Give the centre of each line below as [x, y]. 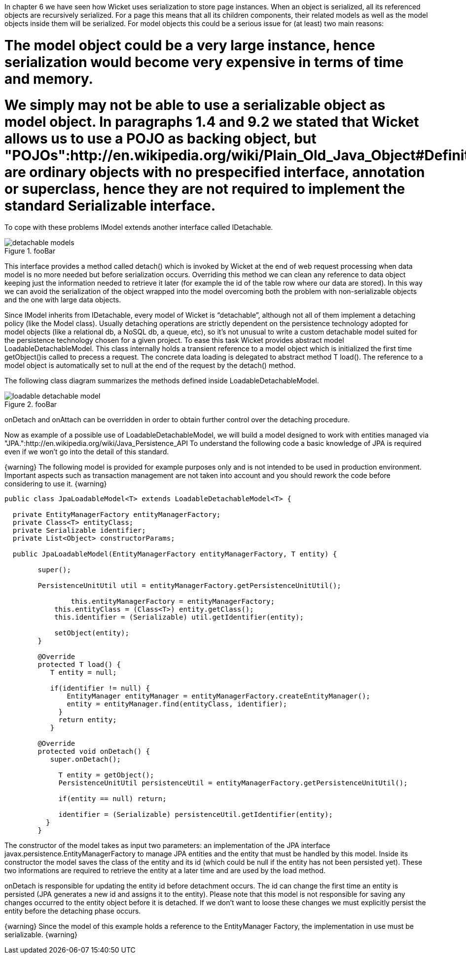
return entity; [88, 720]
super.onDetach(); [86, 759]
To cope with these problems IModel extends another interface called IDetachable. [139, 227]
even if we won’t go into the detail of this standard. [87, 452]
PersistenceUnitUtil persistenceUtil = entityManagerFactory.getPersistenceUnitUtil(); [233, 783]
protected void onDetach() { [94, 752]
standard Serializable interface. [110, 205]
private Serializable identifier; [79, 531]
